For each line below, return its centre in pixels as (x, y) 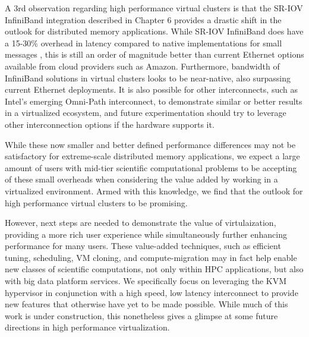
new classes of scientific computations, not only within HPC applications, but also (154, 269)
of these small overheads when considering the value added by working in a (141, 179)
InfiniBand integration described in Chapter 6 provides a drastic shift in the (143, 19)
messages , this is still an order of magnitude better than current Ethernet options (154, 54)
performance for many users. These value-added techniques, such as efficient (143, 246)
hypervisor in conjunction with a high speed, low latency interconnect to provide (152, 292)
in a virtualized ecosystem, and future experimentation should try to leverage (146, 113)
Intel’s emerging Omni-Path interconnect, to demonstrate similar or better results (154, 101)
